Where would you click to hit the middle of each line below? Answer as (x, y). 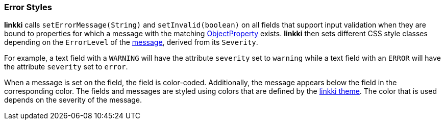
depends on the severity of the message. (73, 100)
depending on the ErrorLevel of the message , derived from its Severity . (131, 42)
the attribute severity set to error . (66, 67)
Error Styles (28, 7)
